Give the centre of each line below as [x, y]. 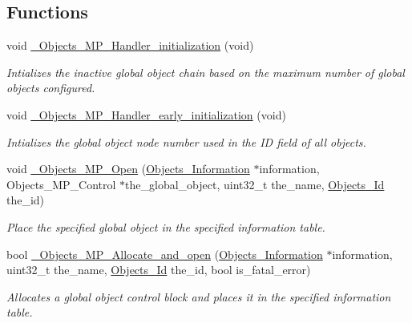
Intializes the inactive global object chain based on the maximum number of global [206, 72]
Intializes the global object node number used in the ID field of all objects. [186, 141]
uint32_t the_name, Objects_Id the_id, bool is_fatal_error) [159, 270]
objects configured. [51, 88]
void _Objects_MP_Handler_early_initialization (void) [146, 114]
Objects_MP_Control [61, 184]
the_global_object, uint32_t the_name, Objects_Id [255, 184]
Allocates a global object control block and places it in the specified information [199, 296]
